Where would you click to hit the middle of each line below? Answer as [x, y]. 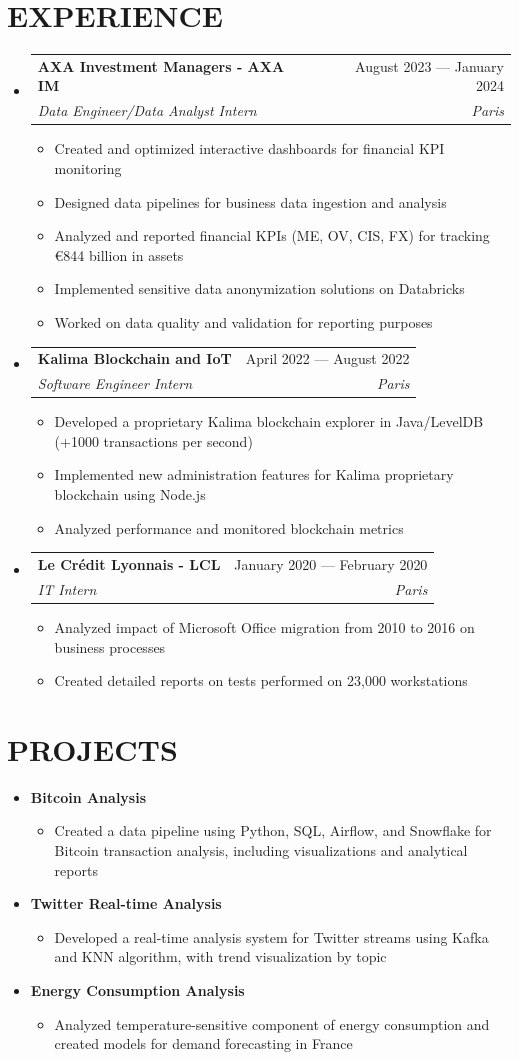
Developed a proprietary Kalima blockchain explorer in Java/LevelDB [269, 421]
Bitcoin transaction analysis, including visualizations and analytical [261, 850]
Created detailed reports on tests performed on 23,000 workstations [261, 680]
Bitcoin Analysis [88, 796]
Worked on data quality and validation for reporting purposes [243, 321]
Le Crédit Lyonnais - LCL [129, 563]
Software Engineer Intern [115, 383]
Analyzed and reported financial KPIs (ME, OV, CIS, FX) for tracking [272, 235]
